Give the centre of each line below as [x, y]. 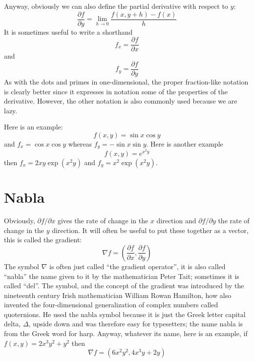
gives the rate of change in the [103, 221]
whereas [80, 143]
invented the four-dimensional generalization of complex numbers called [111, 305]
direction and [176, 221]
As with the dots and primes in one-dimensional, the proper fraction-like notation [126, 81]
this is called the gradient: [43, 240]
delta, [12, 324]
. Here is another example [185, 143]
